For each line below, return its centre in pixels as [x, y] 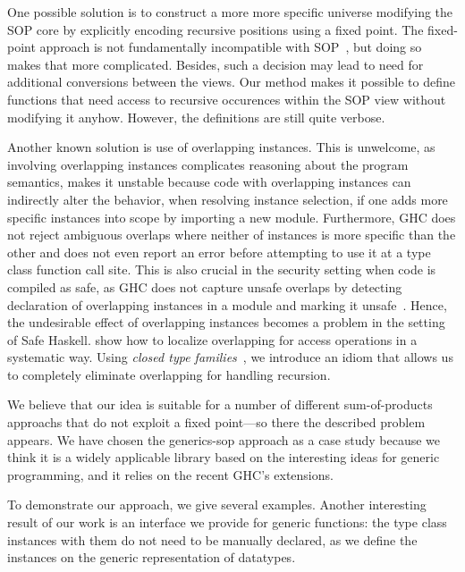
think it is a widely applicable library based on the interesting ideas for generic [224, 457]
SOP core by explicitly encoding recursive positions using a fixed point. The [216, 29]
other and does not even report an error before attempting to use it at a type [219, 252]
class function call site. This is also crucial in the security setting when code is [222, 269]
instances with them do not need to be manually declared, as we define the [212, 539]
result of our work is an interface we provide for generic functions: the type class [227, 522]
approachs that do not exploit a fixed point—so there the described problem [216, 422]
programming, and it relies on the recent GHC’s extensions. [170, 474]
